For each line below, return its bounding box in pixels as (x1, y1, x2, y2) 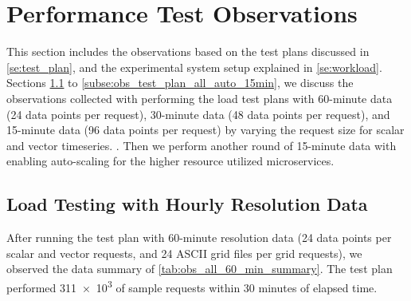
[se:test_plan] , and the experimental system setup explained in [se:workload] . (6, 58, 382, 75)
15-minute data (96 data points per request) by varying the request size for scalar (6, 121, 405, 138)
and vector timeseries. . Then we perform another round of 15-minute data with (6, 137, 397, 153)
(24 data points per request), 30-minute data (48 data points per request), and (6, 105, 390, 122)
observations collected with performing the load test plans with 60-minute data (6, 89, 393, 106)
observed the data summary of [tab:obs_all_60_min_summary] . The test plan (6, 260, 393, 277)
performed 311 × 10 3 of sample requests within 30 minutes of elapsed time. (6, 276, 378, 295)
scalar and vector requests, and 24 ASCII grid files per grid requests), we (6, 244, 362, 261)
